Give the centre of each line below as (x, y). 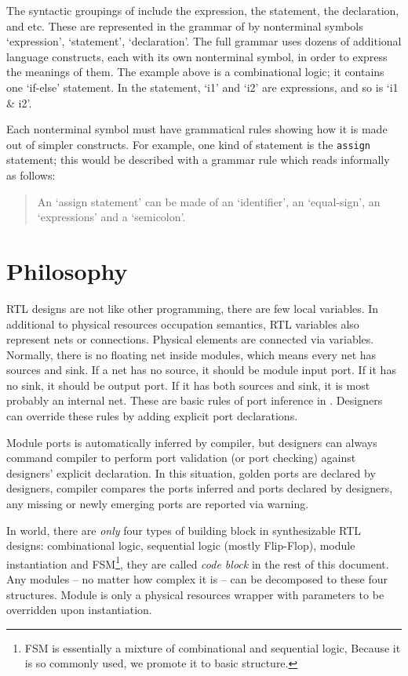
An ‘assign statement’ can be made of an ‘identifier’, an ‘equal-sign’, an (209, 201)
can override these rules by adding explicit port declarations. (152, 416)
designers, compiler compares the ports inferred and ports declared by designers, (200, 488)
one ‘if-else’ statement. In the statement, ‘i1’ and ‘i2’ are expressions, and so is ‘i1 (202, 87)
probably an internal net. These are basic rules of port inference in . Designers (195, 400)
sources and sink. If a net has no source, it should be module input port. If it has (201, 370)
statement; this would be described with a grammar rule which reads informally (198, 160)
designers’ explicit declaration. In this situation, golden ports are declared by (191, 472)
